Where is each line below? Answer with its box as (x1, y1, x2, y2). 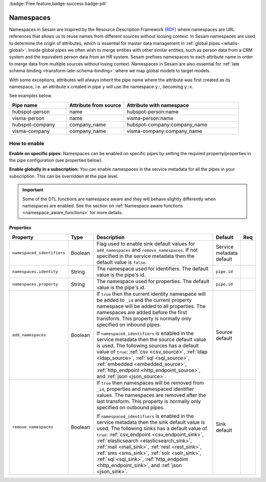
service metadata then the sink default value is (96, 418, 205, 425)
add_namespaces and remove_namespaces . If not (96, 246, 198, 253)
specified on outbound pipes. (96, 404, 165, 411)
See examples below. (9, 93, 53, 98)
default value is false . (96, 258, 147, 265)
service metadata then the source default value (96, 336, 206, 343)
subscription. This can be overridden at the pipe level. (9, 173, 119, 179)
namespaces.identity (12, 269, 59, 274)
